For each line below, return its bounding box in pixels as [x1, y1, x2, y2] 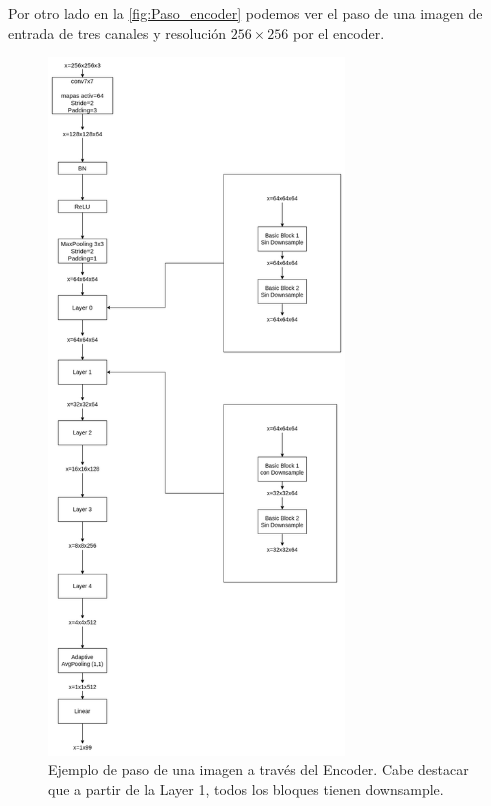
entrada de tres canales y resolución [8, 22, 227, 43]
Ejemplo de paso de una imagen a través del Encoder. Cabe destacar [48, 759, 469, 780]
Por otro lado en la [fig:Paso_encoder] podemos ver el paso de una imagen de [8, 3, 483, 23]
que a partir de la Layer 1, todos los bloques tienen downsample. [48, 779, 444, 800]
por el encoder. [293, 22, 385, 43]
